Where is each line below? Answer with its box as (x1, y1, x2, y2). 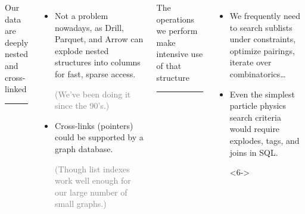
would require (229, 122, 280, 135)
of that (156, 59, 182, 71)
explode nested (55, 44, 109, 56)
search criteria (229, 111, 281, 123)
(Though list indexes (55, 162, 130, 175)
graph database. (55, 142, 113, 155)
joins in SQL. (229, 146, 278, 158)
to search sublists (229, 21, 292, 33)
